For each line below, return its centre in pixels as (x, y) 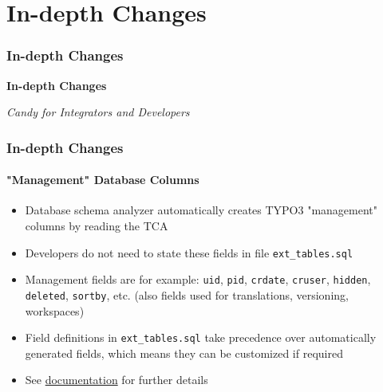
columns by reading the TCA (97, 226)
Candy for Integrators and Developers (98, 112)
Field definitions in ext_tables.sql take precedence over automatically (201, 337)
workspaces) (55, 310)
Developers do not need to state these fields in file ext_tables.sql (189, 252)
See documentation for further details (116, 380)
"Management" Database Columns (103, 180)
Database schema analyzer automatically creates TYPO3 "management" (201, 210)
